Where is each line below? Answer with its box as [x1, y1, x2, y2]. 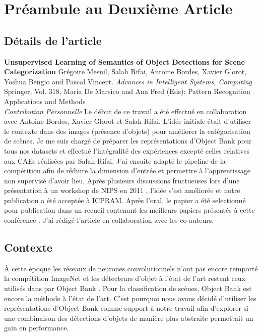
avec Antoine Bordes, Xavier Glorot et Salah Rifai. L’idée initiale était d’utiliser [4, 116, 251, 126]
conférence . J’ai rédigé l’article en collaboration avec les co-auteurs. [4, 215, 214, 225]
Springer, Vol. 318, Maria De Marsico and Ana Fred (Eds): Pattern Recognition [4, 86, 250, 97]
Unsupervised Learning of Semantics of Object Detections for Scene [4, 56, 245, 67]
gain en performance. [4, 322, 69, 333]
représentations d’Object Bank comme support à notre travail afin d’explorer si [4, 303, 248, 313]
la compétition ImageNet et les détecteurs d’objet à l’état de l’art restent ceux [4, 273, 246, 283]
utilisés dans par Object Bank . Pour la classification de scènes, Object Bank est [4, 283, 252, 294]
